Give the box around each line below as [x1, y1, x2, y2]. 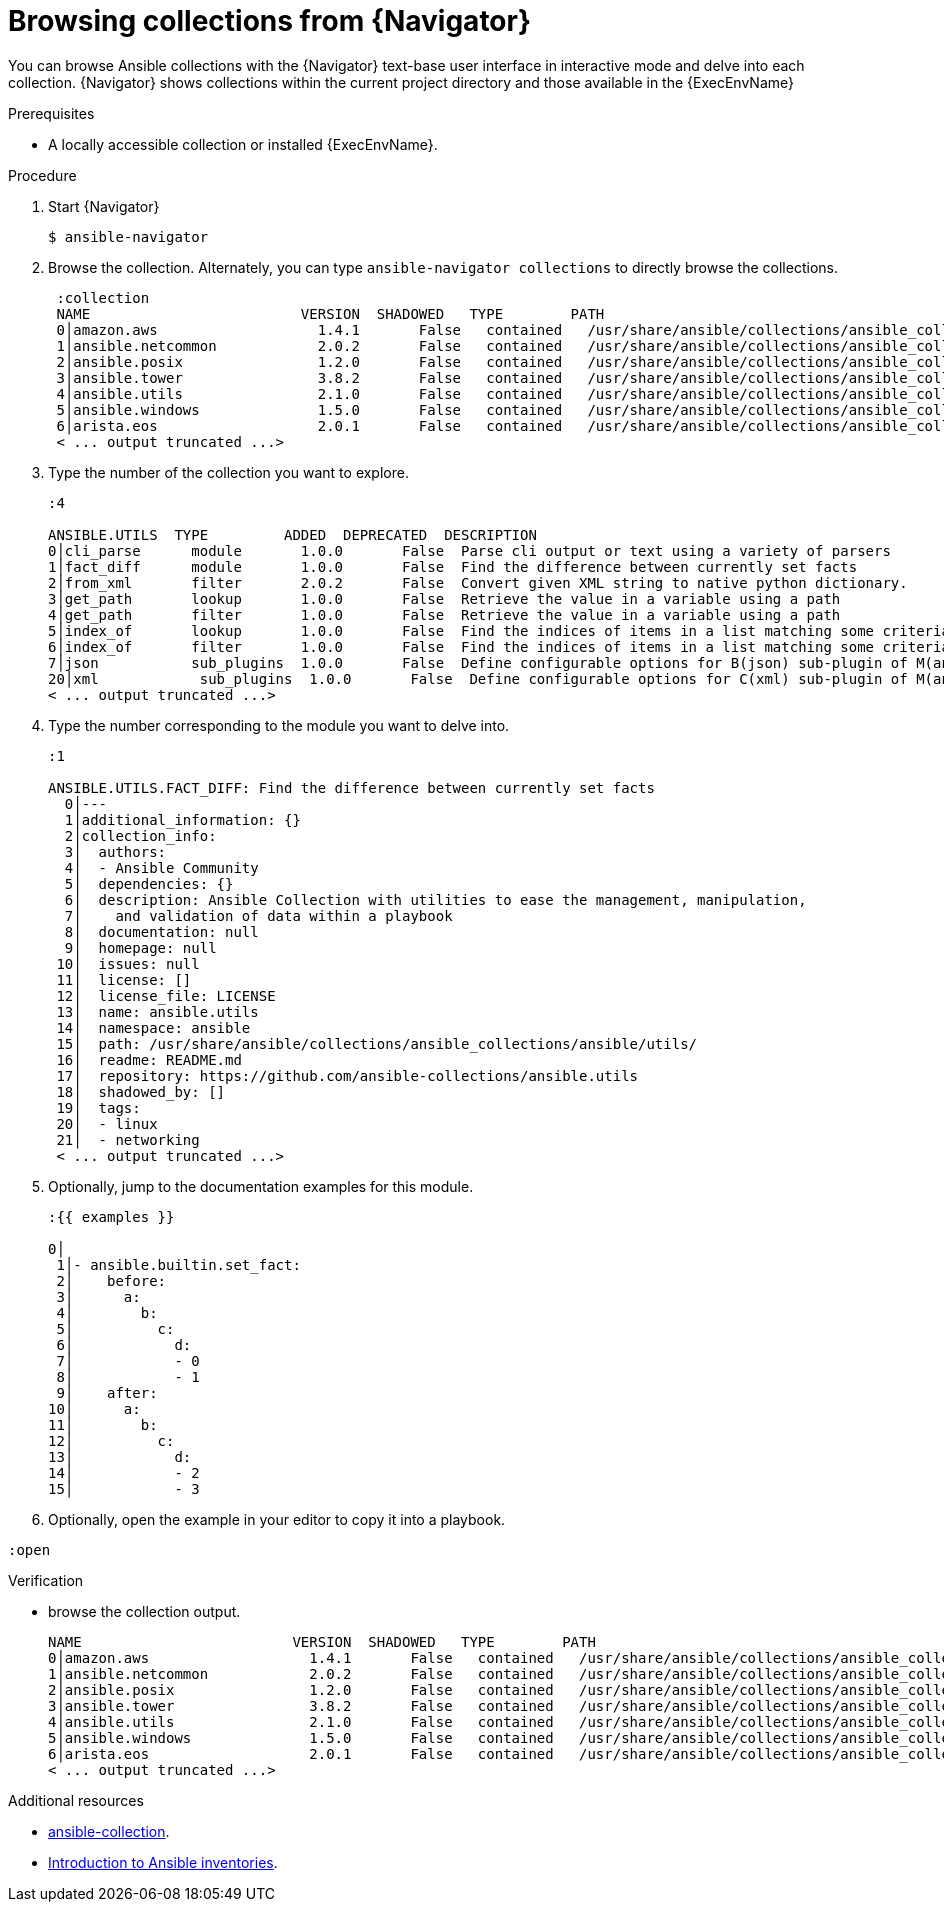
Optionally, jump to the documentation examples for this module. [48, 1177, 474, 1195]
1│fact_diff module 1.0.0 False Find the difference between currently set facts [48, 558, 858, 575]
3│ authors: [64, 843, 167, 860]
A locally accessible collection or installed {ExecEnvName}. [48, 135, 438, 153]
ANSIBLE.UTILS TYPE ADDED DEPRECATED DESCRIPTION [48, 526, 537, 543]
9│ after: [56, 1384, 158, 1401]
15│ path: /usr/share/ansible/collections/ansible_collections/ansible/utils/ [56, 1035, 698, 1052]
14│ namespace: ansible [56, 1019, 251, 1036]
